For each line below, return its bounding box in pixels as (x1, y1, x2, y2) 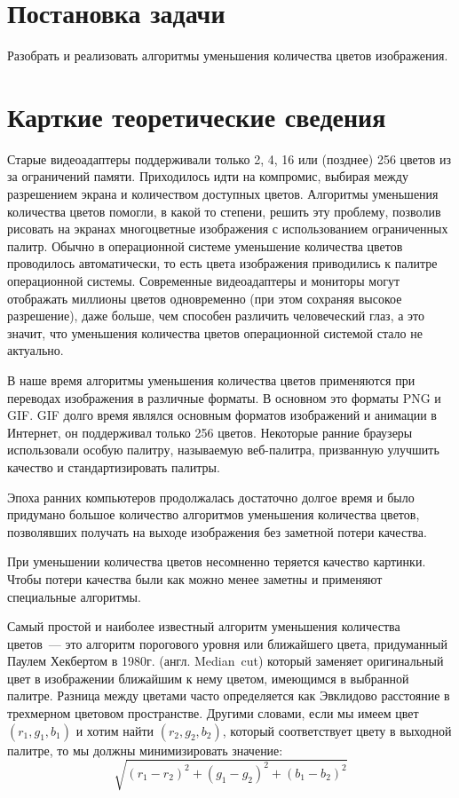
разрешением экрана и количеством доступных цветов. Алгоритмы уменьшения (7, 185, 439, 203)
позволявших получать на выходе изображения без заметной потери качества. (7, 522, 427, 541)
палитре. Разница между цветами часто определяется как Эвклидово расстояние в (7, 686, 450, 705)
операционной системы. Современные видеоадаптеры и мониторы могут (7, 272, 400, 289)
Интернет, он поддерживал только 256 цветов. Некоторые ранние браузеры (7, 423, 413, 441)
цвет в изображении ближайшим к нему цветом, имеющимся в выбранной (7, 668, 409, 687)
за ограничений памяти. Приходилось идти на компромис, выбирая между (7, 167, 408, 186)
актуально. (7, 341, 64, 359)
